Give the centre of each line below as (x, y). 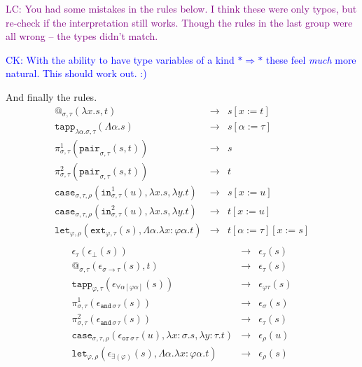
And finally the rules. (51, 96)
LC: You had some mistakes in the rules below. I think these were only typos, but (181, 8)
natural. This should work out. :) (76, 73)
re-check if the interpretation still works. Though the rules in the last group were (179, 22)
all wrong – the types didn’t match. (82, 36)
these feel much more (311, 59)
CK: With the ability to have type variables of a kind (120, 59)
